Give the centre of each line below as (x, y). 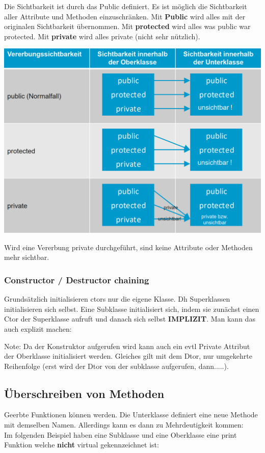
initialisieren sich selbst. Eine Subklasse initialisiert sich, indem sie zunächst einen (132, 309)
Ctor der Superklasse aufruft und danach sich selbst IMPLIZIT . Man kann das (130, 319)
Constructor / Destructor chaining (77, 279)
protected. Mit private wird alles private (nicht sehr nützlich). (102, 36)
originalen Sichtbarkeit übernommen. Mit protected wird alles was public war (127, 26)
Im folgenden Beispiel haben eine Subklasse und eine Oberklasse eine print (121, 434)
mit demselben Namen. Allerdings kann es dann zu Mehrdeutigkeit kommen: (124, 425)
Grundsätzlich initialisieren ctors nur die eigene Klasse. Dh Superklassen (117, 299)
